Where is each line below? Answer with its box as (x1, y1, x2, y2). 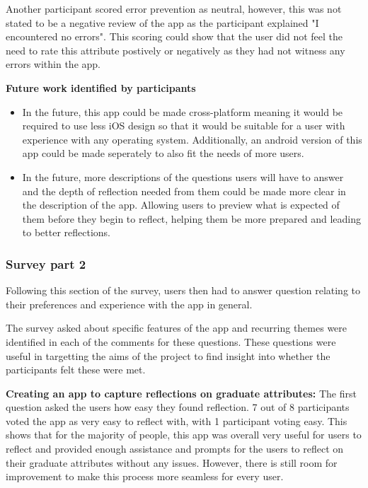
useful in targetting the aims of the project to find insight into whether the (6, 348, 330, 363)
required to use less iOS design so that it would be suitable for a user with (22, 118, 345, 133)
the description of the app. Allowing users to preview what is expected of (22, 197, 340, 212)
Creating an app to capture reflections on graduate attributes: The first (6, 385, 357, 400)
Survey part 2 (6, 255, 86, 272)
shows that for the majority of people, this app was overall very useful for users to (6, 427, 362, 442)
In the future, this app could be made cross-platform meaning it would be (22, 104, 343, 119)
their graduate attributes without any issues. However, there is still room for (6, 455, 338, 470)
